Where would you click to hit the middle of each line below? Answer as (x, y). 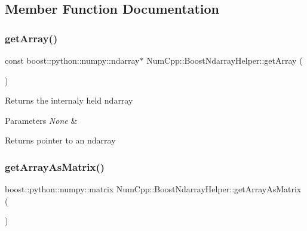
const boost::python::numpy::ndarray (72, 60)
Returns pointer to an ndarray (60, 140)
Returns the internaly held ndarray (69, 100)
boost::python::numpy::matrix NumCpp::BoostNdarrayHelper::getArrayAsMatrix (153, 189)
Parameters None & (41, 120)
